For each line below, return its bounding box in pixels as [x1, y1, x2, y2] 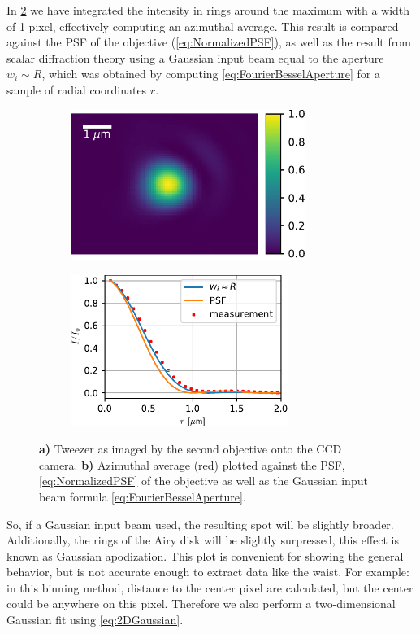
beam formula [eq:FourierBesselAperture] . [39, 488, 246, 505]
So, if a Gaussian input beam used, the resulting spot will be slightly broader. [6, 515, 394, 532]
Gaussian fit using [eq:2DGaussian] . [6, 611, 184, 628]
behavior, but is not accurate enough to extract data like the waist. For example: [6, 563, 409, 580]
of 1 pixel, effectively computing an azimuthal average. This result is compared [6, 17, 399, 34]
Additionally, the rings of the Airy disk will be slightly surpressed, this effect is [6, 531, 400, 549]
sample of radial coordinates [6, 81, 147, 98]
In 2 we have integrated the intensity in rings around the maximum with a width [6, 2, 410, 18]
